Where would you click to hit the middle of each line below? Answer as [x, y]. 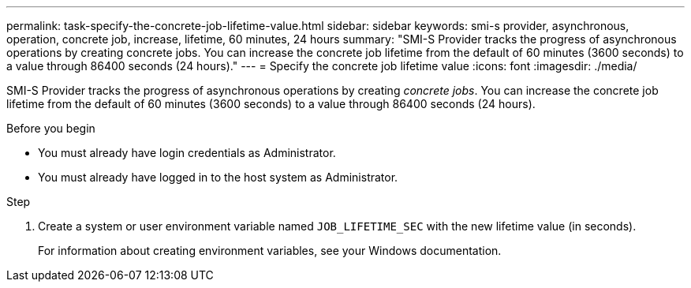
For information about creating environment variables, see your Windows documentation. [270, 251]
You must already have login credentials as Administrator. [187, 153]
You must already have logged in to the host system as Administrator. [218, 177]
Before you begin [51, 128]
